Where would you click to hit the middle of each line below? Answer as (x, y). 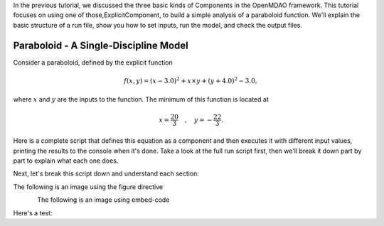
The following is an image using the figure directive (88, 187)
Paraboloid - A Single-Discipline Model (101, 45)
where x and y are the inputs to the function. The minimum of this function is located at (141, 99)
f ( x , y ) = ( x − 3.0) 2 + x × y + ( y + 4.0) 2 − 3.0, (190, 80)
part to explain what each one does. (66, 161)
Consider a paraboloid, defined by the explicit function (93, 62)
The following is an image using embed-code (103, 200)
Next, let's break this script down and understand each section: (106, 173)
